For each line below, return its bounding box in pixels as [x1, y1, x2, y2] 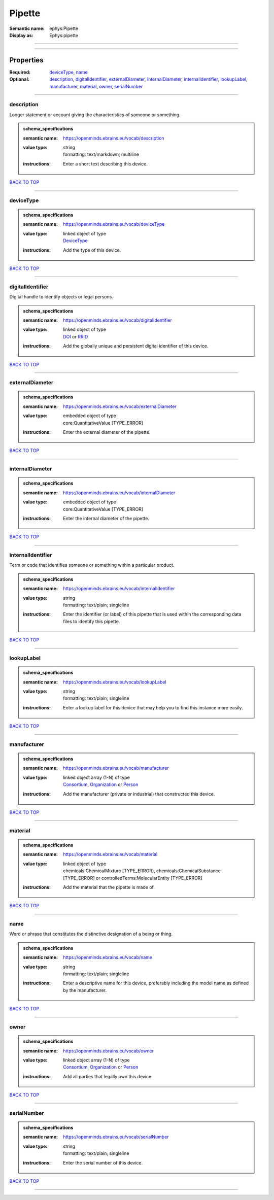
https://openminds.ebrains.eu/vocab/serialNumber [63, 1134, 169, 1140]
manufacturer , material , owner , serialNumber [49, 83, 143, 89]
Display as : [9, 32, 33, 38]
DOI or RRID [63, 333, 88, 339]
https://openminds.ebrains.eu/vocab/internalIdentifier [63, 586, 175, 592]
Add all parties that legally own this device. [63, 1073, 153, 1079]
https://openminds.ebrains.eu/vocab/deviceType [63, 221, 165, 227]
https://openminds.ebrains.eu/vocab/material [63, 851, 158, 858]
